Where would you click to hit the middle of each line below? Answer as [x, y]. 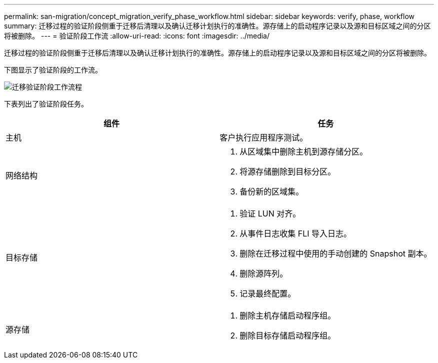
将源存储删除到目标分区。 [288, 171]
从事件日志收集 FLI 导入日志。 [296, 233]
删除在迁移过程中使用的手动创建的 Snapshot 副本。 [336, 253]
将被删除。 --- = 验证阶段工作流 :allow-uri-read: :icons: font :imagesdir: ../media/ [137, 36]
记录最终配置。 [268, 293]
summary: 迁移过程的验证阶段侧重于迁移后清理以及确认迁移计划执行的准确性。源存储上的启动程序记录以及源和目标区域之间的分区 [217, 26]
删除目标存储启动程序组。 [288, 335]
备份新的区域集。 [272, 191]
